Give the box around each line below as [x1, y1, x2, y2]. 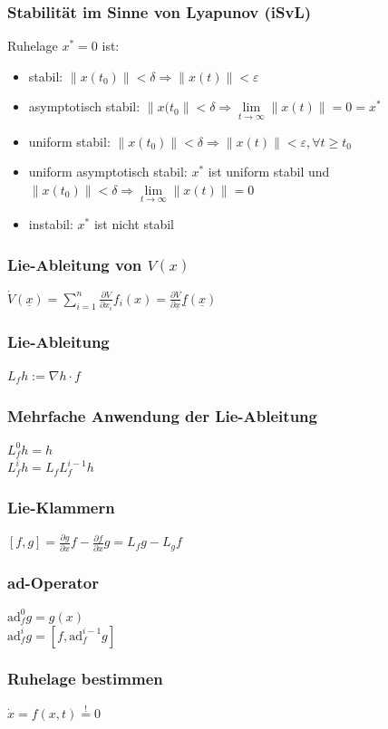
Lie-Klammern [7, 495, 115, 518]
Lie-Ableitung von [7, 253, 142, 275]
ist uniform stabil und [208, 162, 330, 181]
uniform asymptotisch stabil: [28, 162, 188, 181]
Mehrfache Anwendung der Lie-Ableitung [7, 404, 317, 427]
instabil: [28, 215, 73, 234]
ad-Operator [7, 571, 99, 593]
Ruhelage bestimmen [7, 667, 163, 690]
